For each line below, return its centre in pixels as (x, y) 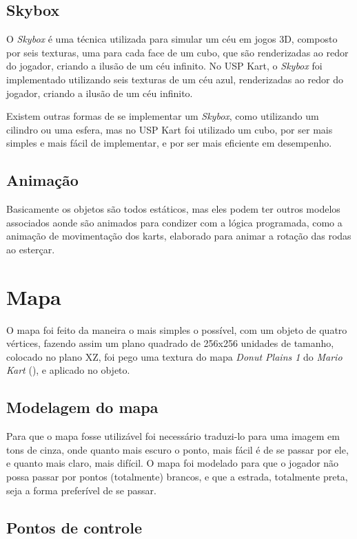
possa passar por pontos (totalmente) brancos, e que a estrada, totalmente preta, (177, 477)
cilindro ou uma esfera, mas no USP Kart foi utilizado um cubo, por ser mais (170, 129)
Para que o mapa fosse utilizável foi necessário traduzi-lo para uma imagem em (173, 436)
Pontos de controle (74, 527)
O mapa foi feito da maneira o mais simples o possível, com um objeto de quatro (177, 329)
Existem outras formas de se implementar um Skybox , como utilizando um (163, 116)
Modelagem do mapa (82, 407)
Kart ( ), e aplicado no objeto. (68, 370)
